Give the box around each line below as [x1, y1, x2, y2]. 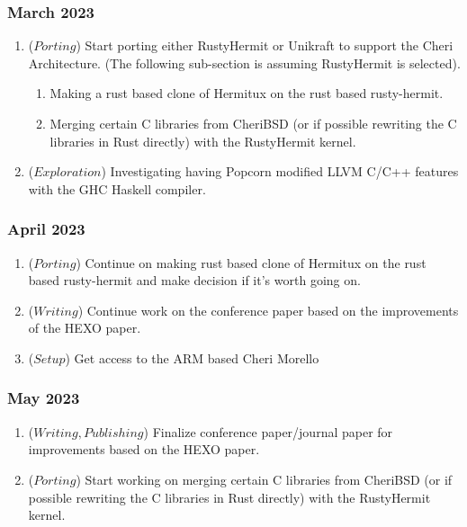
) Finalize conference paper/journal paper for [143, 422, 393, 441]
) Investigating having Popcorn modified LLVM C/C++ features [101, 162, 459, 181]
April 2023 [7, 218, 85, 240]
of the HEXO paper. [28, 318, 141, 337]
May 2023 [7, 387, 80, 409]
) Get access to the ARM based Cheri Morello [65, 348, 319, 367]
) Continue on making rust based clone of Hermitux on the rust [76, 253, 427, 272]
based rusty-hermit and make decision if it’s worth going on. [28, 271, 361, 290]
